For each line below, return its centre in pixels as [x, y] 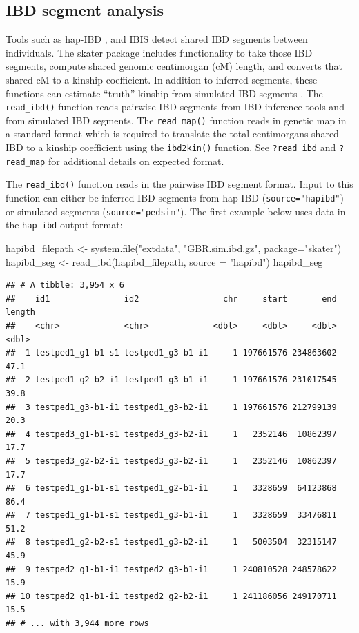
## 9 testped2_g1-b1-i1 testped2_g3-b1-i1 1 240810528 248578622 [171, 569]
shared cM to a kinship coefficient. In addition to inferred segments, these [162, 79]
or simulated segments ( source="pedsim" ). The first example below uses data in [176, 211]
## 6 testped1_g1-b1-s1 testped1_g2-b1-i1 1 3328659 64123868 [171, 488]
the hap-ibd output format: [64, 225]
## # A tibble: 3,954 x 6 [65, 285]
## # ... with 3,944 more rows [77, 624]
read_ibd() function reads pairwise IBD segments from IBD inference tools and [175, 107]
